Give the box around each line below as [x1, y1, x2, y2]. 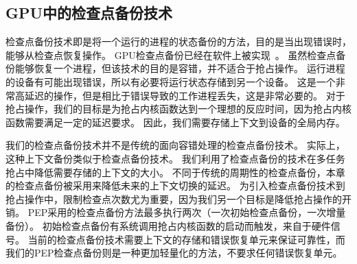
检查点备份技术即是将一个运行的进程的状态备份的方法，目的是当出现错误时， [5, 34, 352, 49]
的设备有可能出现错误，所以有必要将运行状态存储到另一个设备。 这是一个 [5, 74, 336, 88]
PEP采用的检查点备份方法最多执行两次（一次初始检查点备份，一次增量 [27, 205, 346, 219]
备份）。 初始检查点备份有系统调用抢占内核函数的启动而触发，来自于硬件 [5, 218, 331, 232]
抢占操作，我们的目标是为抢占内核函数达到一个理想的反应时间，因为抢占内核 [5, 101, 352, 116]
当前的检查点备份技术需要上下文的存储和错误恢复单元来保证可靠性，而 [27, 232, 345, 246]
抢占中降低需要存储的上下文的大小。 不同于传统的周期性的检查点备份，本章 [5, 165, 345, 179]
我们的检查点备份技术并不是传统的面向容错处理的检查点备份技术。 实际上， [5, 138, 345, 152]
